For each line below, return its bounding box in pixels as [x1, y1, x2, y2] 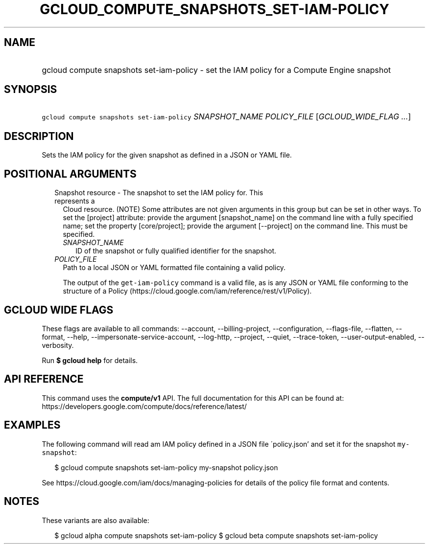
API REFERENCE [4, 373, 84, 386]
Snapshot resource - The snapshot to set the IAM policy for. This [54, 188, 263, 197]
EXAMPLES [4, 419, 61, 432]
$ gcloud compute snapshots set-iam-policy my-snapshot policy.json [54, 463, 278, 472]
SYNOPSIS [4, 83, 57, 96]
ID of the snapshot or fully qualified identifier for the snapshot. [75, 247, 277, 255]
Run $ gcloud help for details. [42, 356, 138, 365]
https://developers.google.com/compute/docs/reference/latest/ [42, 402, 247, 411]
